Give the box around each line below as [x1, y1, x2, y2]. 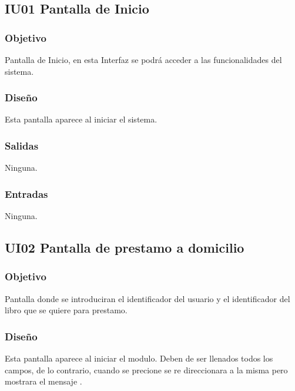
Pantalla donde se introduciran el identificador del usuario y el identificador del [5, 292, 290, 304]
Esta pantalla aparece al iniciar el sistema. [5, 113, 157, 125]
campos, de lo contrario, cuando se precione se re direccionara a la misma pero [5, 363, 288, 376]
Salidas [5, 138, 39, 153]
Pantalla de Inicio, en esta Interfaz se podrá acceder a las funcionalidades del [5, 54, 282, 65]
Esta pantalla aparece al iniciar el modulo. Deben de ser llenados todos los [5, 352, 273, 365]
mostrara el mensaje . [5, 375, 82, 387]
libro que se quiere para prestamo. [5, 304, 128, 316]
